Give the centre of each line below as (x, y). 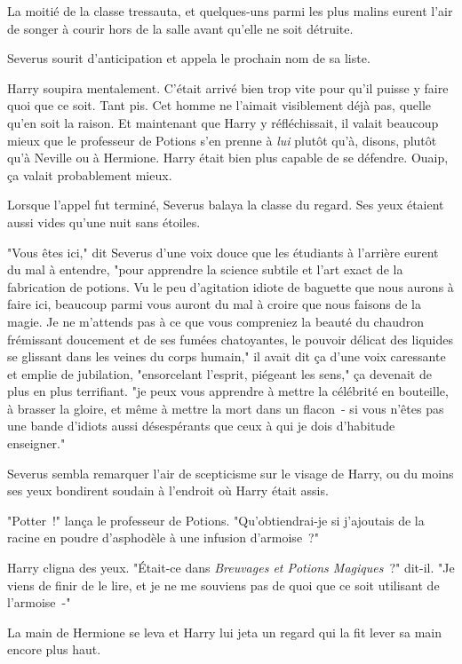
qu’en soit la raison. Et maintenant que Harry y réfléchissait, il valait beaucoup (223, 122)
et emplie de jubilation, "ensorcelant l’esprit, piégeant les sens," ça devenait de (219, 373)
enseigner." (36, 443)
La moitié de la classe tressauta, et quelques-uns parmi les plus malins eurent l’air (230, 11)
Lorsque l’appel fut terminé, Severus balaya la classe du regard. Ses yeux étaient (226, 205)
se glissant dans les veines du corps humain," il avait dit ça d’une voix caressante (227, 356)
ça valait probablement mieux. (90, 174)
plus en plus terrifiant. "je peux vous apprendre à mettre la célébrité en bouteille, (228, 391)
